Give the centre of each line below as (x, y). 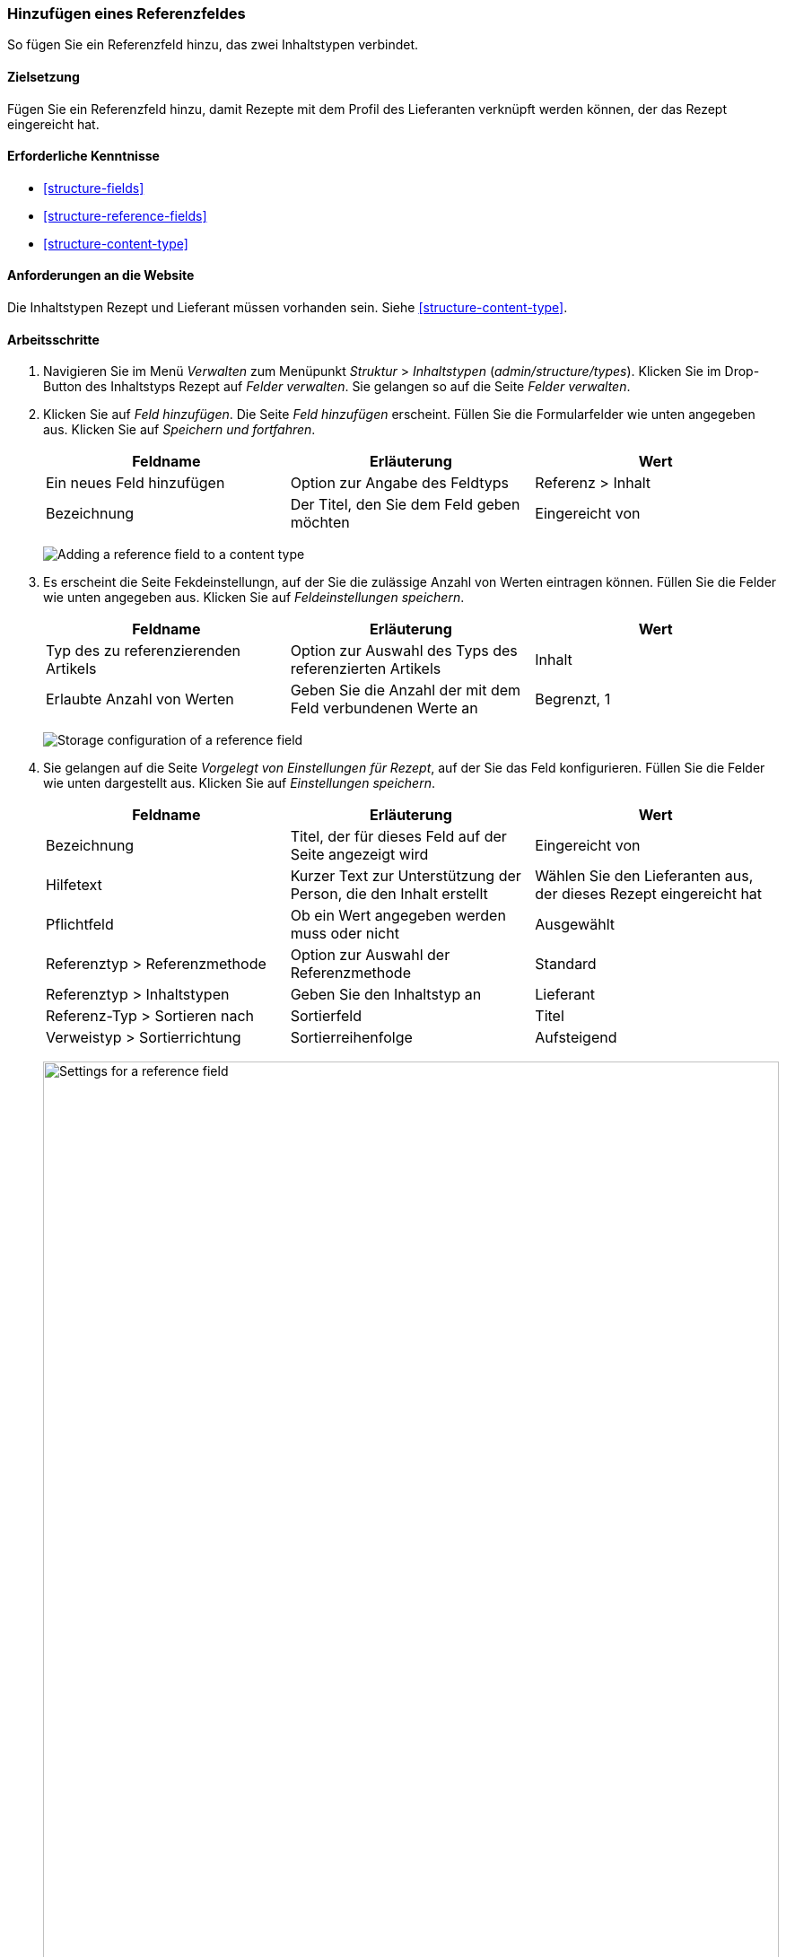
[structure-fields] (94, 188)
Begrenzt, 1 (573, 699)
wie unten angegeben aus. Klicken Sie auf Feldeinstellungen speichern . (254, 598)
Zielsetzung (44, 76)
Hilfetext (74, 885)
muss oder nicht (345, 934)
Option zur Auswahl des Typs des (404, 651)
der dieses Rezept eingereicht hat (649, 894)
